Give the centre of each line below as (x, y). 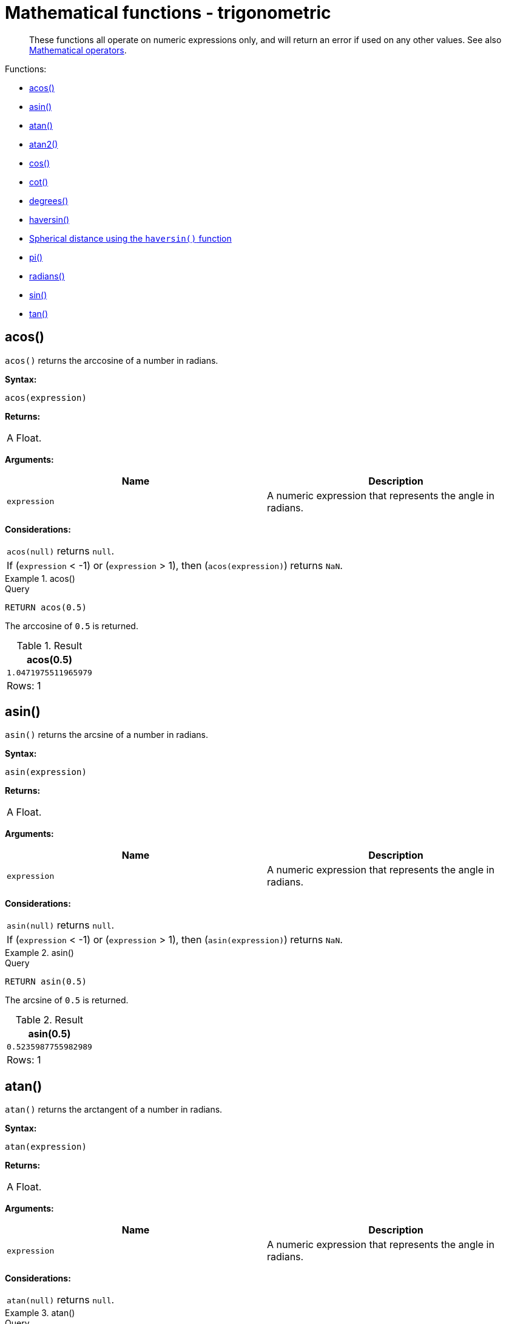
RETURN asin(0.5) (46, 982)
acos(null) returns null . (61, 551)
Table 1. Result (49, 645)
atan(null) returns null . (61, 1300)
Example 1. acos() (40, 578)
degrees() (49, 200)
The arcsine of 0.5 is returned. (67, 1000)
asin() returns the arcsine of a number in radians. (106, 735)
